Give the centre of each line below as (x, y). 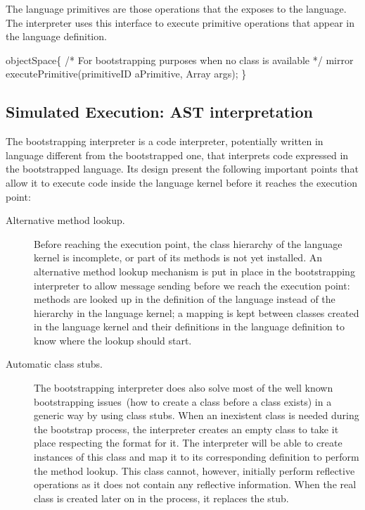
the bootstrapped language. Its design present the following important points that (182, 169)
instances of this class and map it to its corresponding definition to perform (197, 457)
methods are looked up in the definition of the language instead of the (185, 299)
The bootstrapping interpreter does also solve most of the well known (184, 388)
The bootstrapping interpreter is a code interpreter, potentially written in (165, 141)
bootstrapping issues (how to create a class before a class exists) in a (183, 401)
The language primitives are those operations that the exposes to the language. (176, 8)
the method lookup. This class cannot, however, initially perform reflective (194, 470)
